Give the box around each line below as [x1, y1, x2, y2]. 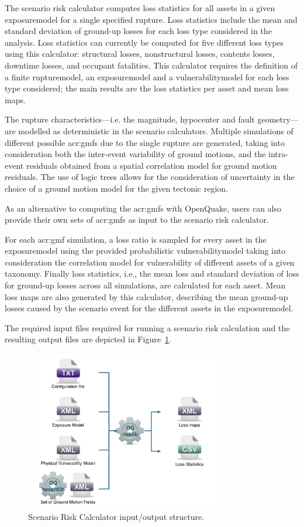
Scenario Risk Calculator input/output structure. [28, 511, 205, 523]
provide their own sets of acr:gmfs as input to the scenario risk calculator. [5, 213, 269, 226]
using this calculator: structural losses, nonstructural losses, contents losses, [5, 47, 275, 60]
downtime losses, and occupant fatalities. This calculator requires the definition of [5, 59, 298, 71]
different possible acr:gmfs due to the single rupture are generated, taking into [5, 136, 285, 148]
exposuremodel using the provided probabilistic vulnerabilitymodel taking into [5, 244, 285, 257]
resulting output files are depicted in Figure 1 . [5, 333, 171, 345]
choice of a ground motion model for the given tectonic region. [5, 182, 229, 194]
